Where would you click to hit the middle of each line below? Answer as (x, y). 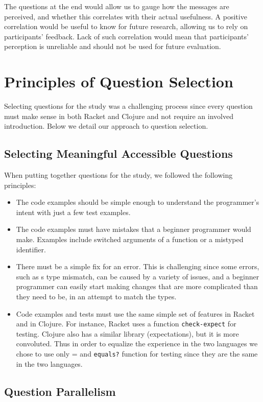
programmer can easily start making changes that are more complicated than (137, 286)
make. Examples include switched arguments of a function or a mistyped (130, 239)
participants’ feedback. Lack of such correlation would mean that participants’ (126, 36)
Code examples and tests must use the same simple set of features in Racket (135, 313)
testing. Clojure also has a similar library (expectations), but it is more (127, 333)
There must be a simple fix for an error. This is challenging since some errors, (138, 266)
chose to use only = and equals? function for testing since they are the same (137, 354)
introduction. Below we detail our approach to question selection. (106, 126)
